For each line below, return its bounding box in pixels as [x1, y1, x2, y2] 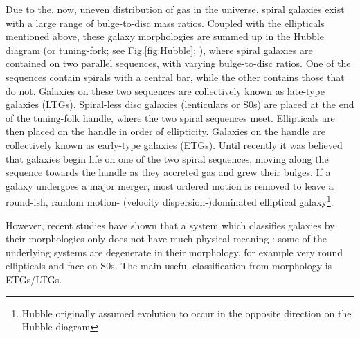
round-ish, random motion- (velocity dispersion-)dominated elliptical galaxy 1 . [6, 193, 334, 208]
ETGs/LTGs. [6, 272, 62, 286]
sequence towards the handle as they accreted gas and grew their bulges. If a [6, 165, 331, 179]
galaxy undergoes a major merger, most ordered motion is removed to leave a [6, 178, 334, 193]
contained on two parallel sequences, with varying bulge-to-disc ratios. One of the [6, 56, 351, 71]
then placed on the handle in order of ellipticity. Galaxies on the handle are [6, 124, 325, 139]
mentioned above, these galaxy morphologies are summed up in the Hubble [6, 29, 324, 44]
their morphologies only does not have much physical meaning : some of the [6, 231, 327, 246]
